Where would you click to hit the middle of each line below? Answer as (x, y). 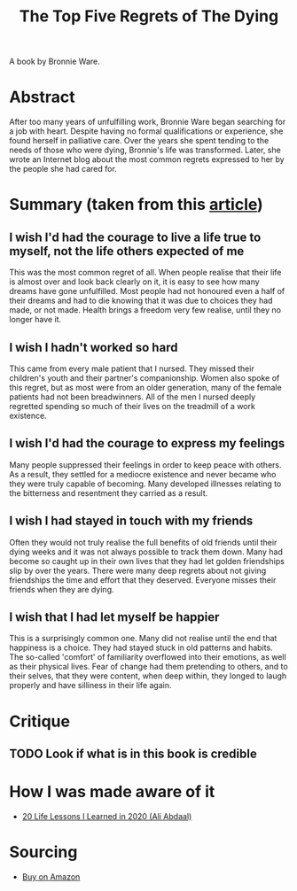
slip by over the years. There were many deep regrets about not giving (138, 570)
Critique (40, 721)
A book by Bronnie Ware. (55, 62)
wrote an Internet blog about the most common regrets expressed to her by (147, 159)
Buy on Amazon (51, 876)
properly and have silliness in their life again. (90, 686)
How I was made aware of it (112, 792)
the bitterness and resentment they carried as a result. (109, 492)
